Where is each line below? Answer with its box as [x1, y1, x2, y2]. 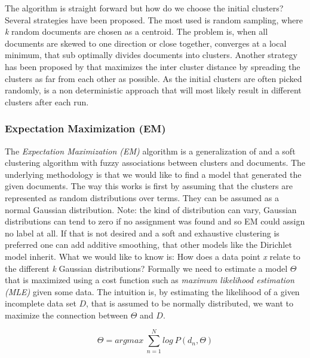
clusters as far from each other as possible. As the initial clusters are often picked [5, 72, 302, 84]
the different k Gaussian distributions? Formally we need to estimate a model [5, 262, 288, 274]
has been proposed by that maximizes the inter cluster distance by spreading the [5, 60, 300, 72]
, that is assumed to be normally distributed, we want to [86, 297, 293, 310]
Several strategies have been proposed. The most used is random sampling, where [5, 13, 303, 26]
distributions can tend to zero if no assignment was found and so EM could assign [5, 215, 305, 227]
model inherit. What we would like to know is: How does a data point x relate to [5, 250, 300, 262]
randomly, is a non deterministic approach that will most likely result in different [5, 84, 302, 96]
